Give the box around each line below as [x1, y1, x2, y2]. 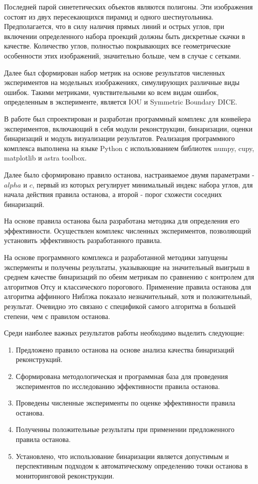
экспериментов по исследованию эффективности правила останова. [15, 380, 220, 391]
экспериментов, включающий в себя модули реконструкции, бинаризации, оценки [4, 123, 253, 133]
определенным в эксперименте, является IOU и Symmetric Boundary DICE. [4, 96, 238, 107]
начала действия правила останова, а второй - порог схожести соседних [4, 189, 222, 199]
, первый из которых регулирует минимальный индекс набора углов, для [32, 179, 253, 189]
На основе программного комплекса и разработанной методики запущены [4, 252, 228, 262]
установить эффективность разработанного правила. [4, 235, 162, 245]
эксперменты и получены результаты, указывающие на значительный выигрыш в [4, 261, 250, 272]
